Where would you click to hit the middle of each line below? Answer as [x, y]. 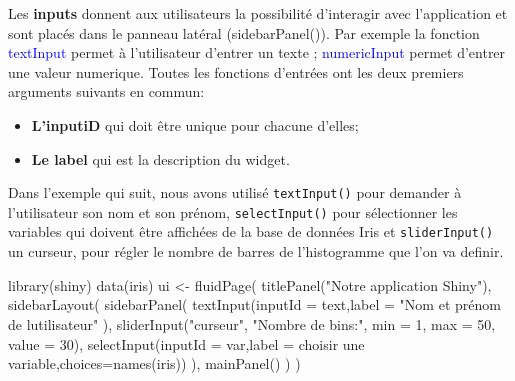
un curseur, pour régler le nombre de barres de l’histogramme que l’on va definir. [256, 251]
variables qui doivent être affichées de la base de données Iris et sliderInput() [251, 231]
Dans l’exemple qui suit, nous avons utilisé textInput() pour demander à [235, 192]
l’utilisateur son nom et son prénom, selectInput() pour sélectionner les [233, 211]
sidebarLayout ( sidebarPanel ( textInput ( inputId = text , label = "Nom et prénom [254, 304]
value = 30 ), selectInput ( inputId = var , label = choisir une [186, 343]
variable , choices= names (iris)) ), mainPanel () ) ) [154, 363]
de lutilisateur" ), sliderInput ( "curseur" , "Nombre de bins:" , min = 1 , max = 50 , [252, 323]
